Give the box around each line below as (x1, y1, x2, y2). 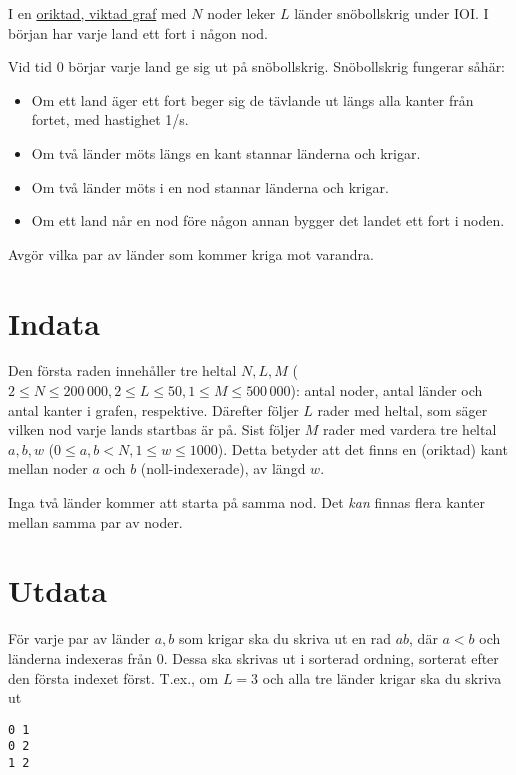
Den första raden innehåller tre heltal (8, 360, 237, 381)
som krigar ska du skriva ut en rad (179, 628, 391, 649)
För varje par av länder (8, 628, 151, 649)
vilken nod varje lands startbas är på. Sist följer (8, 419, 301, 440)
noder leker (207, 3, 276, 23)
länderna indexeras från (8, 647, 153, 668)
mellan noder (8, 458, 88, 479)
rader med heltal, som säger (317, 399, 488, 420)
